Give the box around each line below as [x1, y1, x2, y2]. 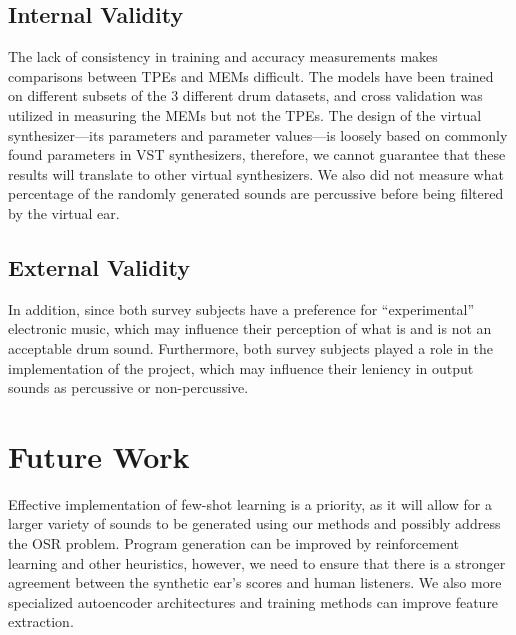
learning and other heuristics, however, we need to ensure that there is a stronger [8, 552, 506, 573]
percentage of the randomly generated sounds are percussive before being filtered [8, 183, 504, 204]
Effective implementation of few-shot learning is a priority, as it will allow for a [8, 493, 492, 514]
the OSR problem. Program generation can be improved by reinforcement [8, 533, 460, 554]
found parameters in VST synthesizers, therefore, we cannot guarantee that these [8, 144, 506, 165]
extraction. [8, 611, 74, 632]
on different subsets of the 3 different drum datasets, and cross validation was [8, 85, 483, 106]
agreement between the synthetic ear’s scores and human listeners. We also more [8, 572, 502, 593]
